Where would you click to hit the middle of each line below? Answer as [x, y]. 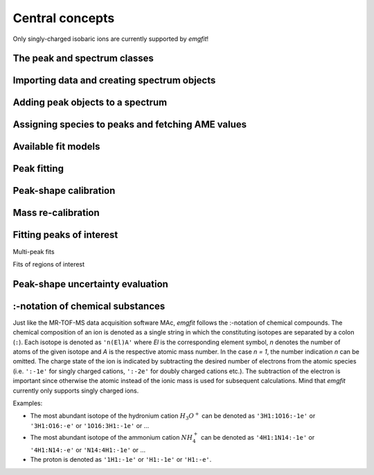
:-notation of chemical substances [89, 306]
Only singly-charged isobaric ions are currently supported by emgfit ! [111, 39]
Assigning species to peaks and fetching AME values [130, 125]
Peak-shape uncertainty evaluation [91, 284]
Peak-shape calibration [64, 191]
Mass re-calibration [56, 213]
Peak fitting [38, 169]
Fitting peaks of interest [65, 235]
